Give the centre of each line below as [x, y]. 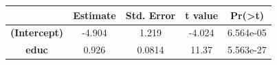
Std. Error [151, 15]
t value [202, 15]
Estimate [95, 15]
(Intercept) [37, 32]
